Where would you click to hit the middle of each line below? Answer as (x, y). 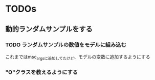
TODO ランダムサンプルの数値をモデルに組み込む (66, 45)
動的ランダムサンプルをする (49, 29)
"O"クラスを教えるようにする (42, 72)
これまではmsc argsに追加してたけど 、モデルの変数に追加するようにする (78, 57)
